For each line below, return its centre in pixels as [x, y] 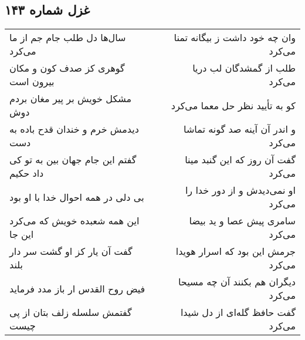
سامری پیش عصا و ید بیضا [242, 221]
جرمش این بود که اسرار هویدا [235, 251]
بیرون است [32, 82]
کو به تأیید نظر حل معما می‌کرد [233, 105]
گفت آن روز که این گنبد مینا [240, 160]
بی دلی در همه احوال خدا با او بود [77, 197]
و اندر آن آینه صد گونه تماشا [240, 129]
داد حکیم [27, 173]
